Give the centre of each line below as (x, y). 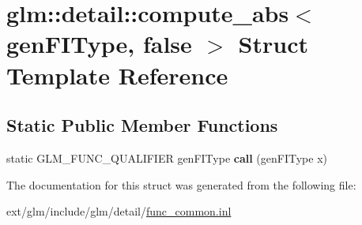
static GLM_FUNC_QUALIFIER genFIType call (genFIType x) (167, 157)
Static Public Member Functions (142, 125)
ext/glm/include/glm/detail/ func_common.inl (119, 211)
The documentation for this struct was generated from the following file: (181, 184)
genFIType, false (99, 44)
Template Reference (117, 75)
